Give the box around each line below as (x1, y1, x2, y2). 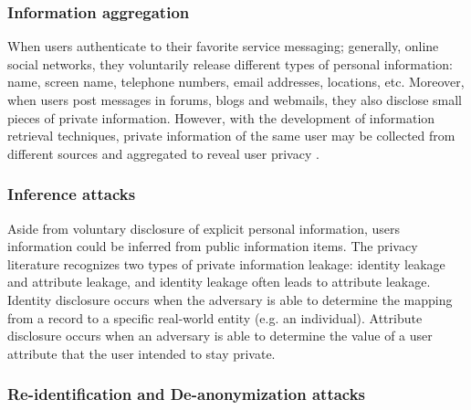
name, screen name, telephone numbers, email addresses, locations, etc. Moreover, (7, 72, 465, 91)
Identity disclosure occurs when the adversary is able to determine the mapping (7, 289, 453, 309)
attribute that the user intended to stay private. (7, 343, 276, 363)
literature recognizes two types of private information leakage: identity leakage (7, 254, 445, 273)
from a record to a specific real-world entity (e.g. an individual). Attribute (7, 308, 423, 327)
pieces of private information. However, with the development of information (7, 108, 435, 127)
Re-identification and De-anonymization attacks (7, 383, 366, 405)
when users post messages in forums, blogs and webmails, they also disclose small (7, 90, 463, 109)
